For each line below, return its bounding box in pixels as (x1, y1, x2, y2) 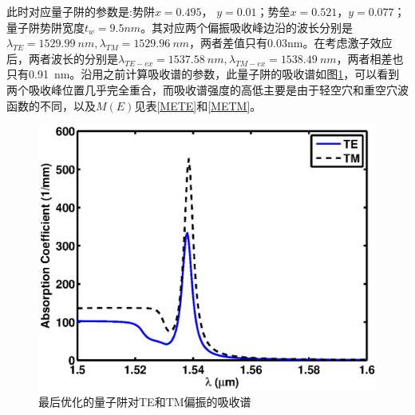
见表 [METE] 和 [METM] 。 (134, 97, 262, 114)
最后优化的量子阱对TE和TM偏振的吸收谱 (38, 393, 251, 410)
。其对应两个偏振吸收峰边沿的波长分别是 (140, 18, 354, 35)
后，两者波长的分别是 (6, 50, 118, 66)
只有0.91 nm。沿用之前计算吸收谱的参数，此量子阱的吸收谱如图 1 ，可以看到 (6, 66, 400, 82)
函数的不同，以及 (6, 97, 96, 114)
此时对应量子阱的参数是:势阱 (6, 3, 155, 19)
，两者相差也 (336, 50, 404, 66)
